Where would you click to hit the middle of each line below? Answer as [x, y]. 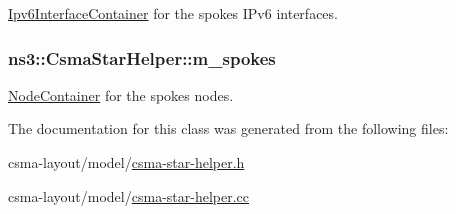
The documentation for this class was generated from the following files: [228, 128]
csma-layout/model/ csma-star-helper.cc [128, 195]
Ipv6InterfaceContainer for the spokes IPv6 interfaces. [173, 13]
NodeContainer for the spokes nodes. [121, 94]
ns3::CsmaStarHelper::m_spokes [142, 57]
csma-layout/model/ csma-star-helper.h [126, 162]
